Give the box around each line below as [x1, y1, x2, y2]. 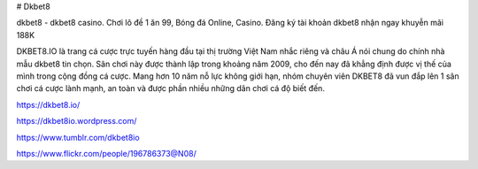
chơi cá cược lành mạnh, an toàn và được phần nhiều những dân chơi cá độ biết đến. [16, 83, 325, 94]
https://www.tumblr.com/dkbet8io [16, 132, 141, 142]
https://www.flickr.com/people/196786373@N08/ [16, 148, 197, 158]
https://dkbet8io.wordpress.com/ [16, 116, 137, 127]
